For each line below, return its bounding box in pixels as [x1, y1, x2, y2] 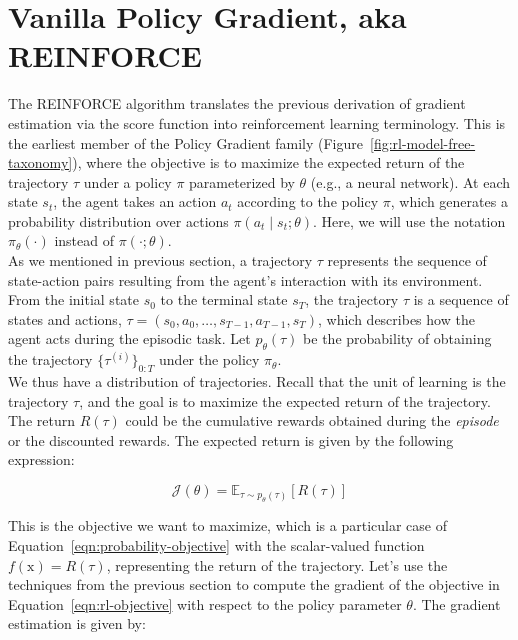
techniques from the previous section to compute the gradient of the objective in [8, 574, 500, 595]
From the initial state [8, 289, 139, 310]
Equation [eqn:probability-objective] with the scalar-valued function [8, 535, 425, 555]
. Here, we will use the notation [313, 210, 506, 231]
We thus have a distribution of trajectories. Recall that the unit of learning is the [8, 371, 506, 392]
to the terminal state [160, 289, 288, 310]
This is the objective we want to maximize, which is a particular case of [8, 515, 447, 536]
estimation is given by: [8, 613, 146, 634]
